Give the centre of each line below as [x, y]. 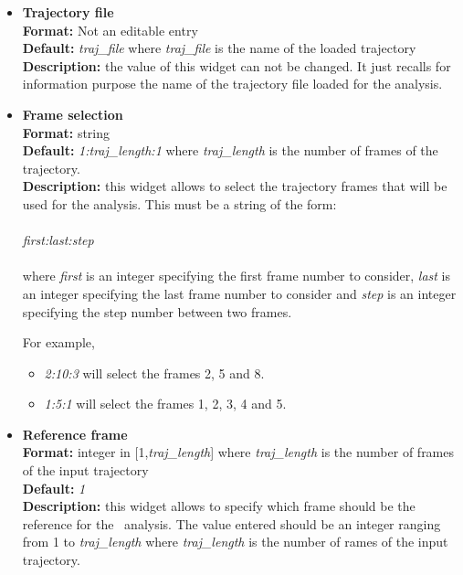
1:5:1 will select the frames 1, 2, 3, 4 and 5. [165, 404]
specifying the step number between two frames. [157, 311]
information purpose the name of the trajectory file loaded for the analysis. [232, 84]
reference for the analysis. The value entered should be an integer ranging [231, 523]
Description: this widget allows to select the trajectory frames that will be [235, 186]
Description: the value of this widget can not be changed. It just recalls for [237, 65]
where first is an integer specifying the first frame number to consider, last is [237, 276]
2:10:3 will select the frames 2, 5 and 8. [154, 373]
